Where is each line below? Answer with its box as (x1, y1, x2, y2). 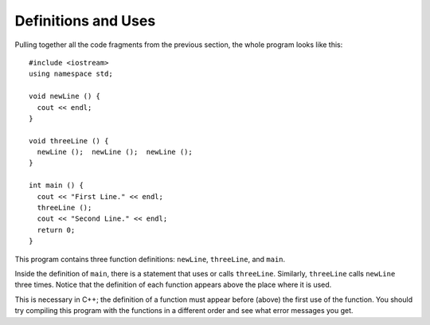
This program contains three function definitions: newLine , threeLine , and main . (14, 254, 286, 264)
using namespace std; (29, 69, 113, 79)
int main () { (29, 181, 84, 190)
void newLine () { (29, 92, 101, 101)
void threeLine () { (29, 136, 109, 145)
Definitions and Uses (14, 12, 156, 29)
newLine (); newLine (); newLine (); (37, 147, 193, 157)
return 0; (37, 225, 76, 234)
